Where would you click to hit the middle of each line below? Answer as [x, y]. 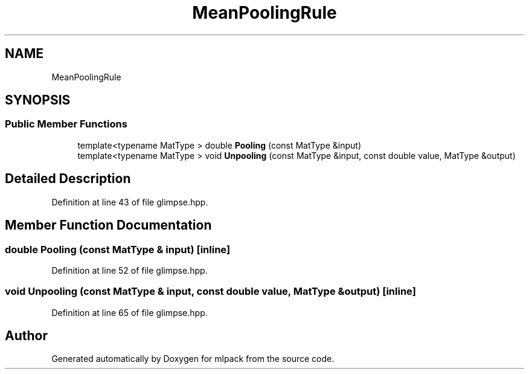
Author [26, 336]
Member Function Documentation [108, 225]
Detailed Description [68, 179]
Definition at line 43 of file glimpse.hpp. [130, 202]
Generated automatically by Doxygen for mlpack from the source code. [193, 359]
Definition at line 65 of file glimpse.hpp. [130, 312]
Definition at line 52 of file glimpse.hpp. [130, 270]
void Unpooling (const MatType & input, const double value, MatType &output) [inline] [210, 292]
